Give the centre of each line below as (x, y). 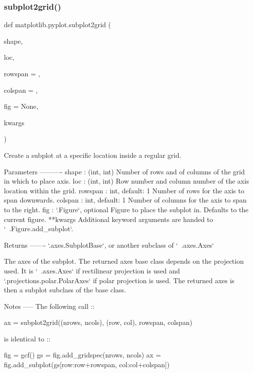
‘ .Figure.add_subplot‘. (39, 229)
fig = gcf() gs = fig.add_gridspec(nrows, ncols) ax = (82, 355)
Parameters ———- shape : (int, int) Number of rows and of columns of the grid (124, 171)
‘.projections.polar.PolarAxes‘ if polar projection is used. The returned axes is (119, 280)
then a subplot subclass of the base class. (65, 290)
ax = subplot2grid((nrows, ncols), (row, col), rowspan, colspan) (98, 322)
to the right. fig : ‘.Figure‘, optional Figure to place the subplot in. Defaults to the (126, 209)
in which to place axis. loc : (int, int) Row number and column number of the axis (126, 181)
